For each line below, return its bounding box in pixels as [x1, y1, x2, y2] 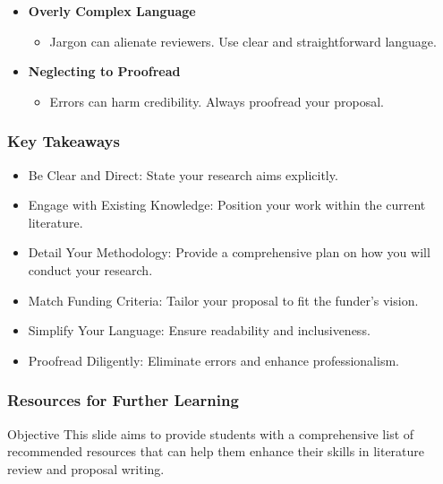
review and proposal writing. [7, 459, 165, 478]
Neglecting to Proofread [28, 62, 181, 81]
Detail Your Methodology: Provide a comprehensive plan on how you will [28, 243, 430, 262]
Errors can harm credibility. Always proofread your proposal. [49, 91, 384, 110]
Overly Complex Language [28, 2, 196, 20]
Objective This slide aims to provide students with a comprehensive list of [7, 424, 414, 443]
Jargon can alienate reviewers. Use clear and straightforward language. [49, 31, 437, 50]
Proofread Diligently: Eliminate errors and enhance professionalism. [28, 350, 399, 369]
